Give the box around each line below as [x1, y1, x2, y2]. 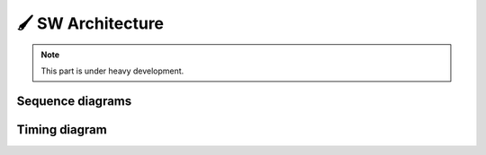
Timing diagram [16, 122, 107, 137]
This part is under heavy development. [40, 65, 184, 76]
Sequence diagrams [16, 93, 132, 108]
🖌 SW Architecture [16, 13, 165, 33]
